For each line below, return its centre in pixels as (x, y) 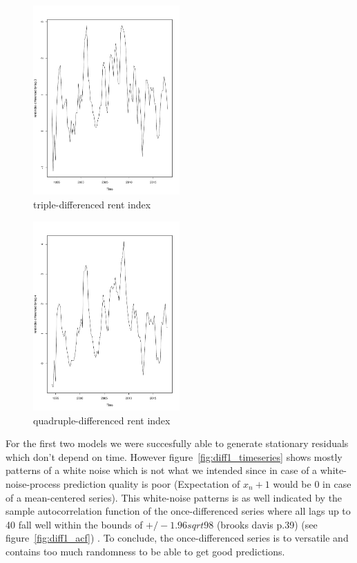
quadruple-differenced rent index (102, 420)
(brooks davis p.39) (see (267, 524)
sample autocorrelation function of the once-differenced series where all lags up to (178, 511)
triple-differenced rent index (92, 205)
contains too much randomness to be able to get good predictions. (145, 551)
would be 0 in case (312, 484)
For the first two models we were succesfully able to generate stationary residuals (177, 443)
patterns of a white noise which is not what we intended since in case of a (162, 470)
